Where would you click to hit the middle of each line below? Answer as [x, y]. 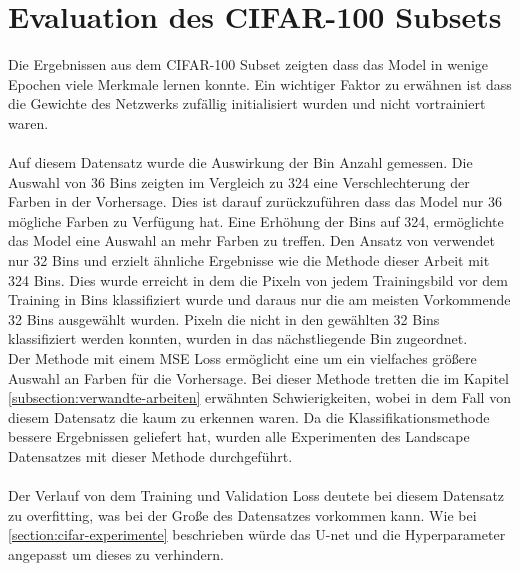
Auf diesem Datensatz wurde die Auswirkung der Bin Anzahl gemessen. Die [240, 162]
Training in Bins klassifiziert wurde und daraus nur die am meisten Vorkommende [259, 299]
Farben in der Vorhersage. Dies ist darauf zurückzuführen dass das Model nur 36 [255, 201]
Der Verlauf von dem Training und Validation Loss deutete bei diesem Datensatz [256, 495]
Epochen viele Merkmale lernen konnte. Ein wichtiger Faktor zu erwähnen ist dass [260, 83]
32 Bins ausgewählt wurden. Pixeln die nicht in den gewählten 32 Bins [224, 318]
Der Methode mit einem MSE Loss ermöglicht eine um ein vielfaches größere [242, 358]
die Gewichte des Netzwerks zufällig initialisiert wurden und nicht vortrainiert [247, 103]
